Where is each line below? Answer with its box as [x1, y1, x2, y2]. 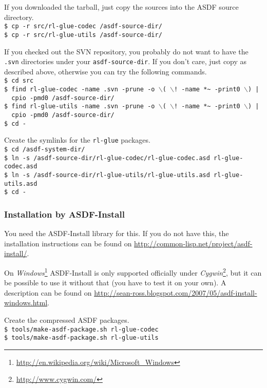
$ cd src [4, 77, 34, 85]
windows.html [4, 297, 48, 308]
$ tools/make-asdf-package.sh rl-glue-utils [4, 334, 159, 342]
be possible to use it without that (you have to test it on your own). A [4, 277, 226, 288]
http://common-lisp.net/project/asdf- [134, 238, 253, 248]
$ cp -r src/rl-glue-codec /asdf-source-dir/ [4, 23, 162, 30]
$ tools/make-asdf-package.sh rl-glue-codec [4, 325, 159, 333]
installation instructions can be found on [4, 238, 132, 248]
